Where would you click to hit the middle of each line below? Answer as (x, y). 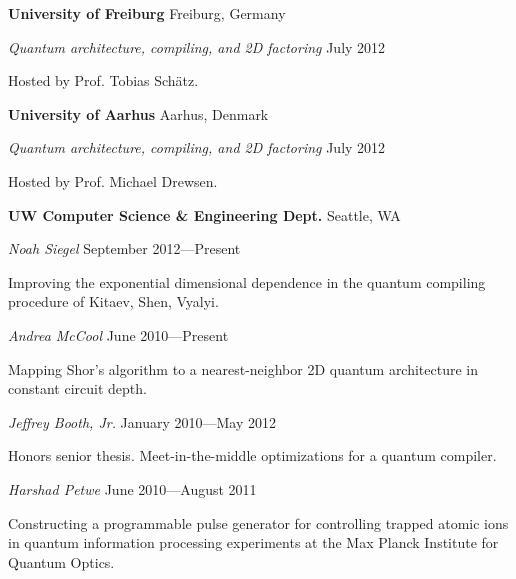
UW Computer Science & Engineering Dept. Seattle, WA (204, 214)
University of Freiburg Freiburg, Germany (147, 13)
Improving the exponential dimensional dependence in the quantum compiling (247, 281)
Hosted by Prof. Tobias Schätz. (103, 80)
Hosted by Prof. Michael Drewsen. (113, 180)
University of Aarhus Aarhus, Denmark (138, 113)
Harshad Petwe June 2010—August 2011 (132, 488)
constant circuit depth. (77, 388)
